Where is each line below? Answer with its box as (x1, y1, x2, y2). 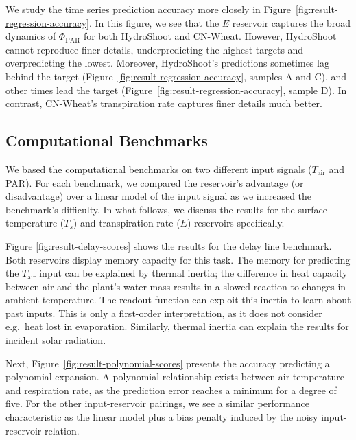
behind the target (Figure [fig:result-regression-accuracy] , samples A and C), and (5, 69, 347, 83)
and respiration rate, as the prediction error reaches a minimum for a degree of (5, 382, 337, 397)
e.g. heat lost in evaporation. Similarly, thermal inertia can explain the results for (5, 319, 349, 334)
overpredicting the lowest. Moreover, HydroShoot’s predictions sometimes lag (5, 56, 329, 70)
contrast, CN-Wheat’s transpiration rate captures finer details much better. (5, 96, 322, 111)
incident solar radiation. (5, 333, 106, 347)
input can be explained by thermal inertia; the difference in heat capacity (39, 266, 348, 280)
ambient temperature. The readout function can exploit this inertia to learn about (5, 292, 351, 307)
